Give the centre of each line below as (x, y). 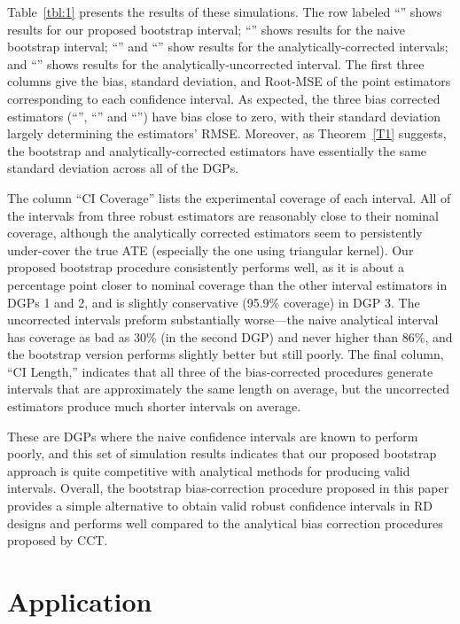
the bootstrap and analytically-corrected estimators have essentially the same (217, 150)
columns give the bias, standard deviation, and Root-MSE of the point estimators (229, 81)
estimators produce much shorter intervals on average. (154, 406)
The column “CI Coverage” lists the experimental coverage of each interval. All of (229, 197)
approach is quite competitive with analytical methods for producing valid (209, 470)
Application (80, 601)
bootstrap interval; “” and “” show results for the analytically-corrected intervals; (228, 47)
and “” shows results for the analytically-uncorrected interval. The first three (216, 63)
